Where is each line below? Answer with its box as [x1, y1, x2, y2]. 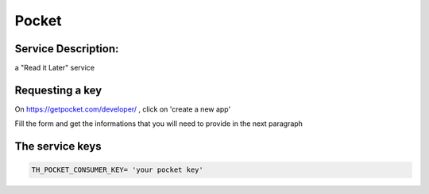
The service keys [14, 139, 102, 154]
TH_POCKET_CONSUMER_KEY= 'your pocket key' [31, 165, 204, 174]
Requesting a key [14, 83, 102, 97]
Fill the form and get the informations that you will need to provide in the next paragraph [14, 119, 303, 128]
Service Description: [14, 42, 119, 55]
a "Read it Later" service [14, 63, 95, 73]
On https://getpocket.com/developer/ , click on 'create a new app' [14, 104, 231, 114]
